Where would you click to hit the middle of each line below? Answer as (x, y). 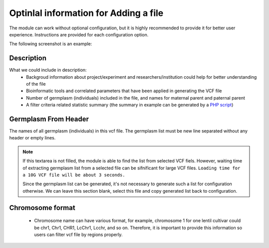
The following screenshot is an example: (51, 44)
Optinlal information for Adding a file (86, 13)
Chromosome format (42, 207)
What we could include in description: (48, 70)
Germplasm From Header (49, 119)
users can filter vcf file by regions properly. (78, 235)
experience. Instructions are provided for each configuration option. (79, 34)
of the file (36, 84)
